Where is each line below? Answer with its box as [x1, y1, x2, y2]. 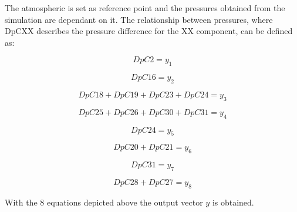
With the [5, 196, 38, 208]
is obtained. [212, 196, 254, 208]
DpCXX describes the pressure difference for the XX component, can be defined [5, 25, 293, 37]
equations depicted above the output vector [46, 196, 203, 208]
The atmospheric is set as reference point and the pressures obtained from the [5, 2, 285, 14]
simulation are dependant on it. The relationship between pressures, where [5, 13, 273, 25]
